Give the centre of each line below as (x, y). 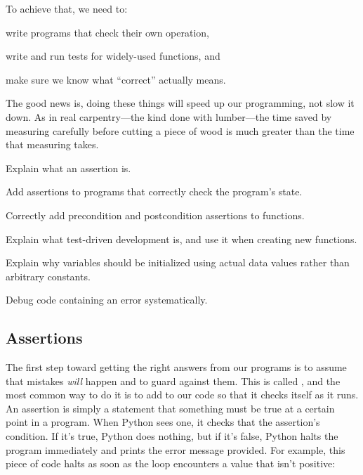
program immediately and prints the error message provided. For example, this (176, 449)
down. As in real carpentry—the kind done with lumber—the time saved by (169, 116)
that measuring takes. (52, 144)
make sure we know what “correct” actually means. (116, 79)
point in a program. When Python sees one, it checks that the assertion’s (163, 422)
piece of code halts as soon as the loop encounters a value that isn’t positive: (171, 463)
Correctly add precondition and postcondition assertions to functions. (155, 215)
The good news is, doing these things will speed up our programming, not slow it (180, 103)
